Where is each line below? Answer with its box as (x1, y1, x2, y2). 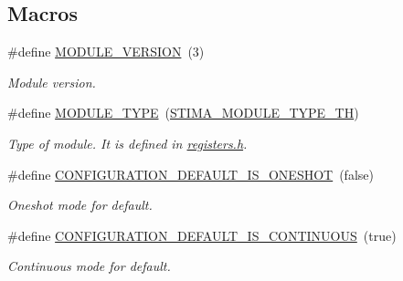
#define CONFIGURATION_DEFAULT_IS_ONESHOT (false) (7, 164, 374, 183)
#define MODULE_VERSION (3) (7, 42, 205, 61)
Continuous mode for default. (7, 256, 171, 276)
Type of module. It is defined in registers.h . (7, 133, 248, 152)
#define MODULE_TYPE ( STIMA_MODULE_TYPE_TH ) (7, 103, 359, 122)
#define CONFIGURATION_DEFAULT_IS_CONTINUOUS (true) (7, 225, 397, 245)
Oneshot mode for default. (7, 195, 153, 214)
